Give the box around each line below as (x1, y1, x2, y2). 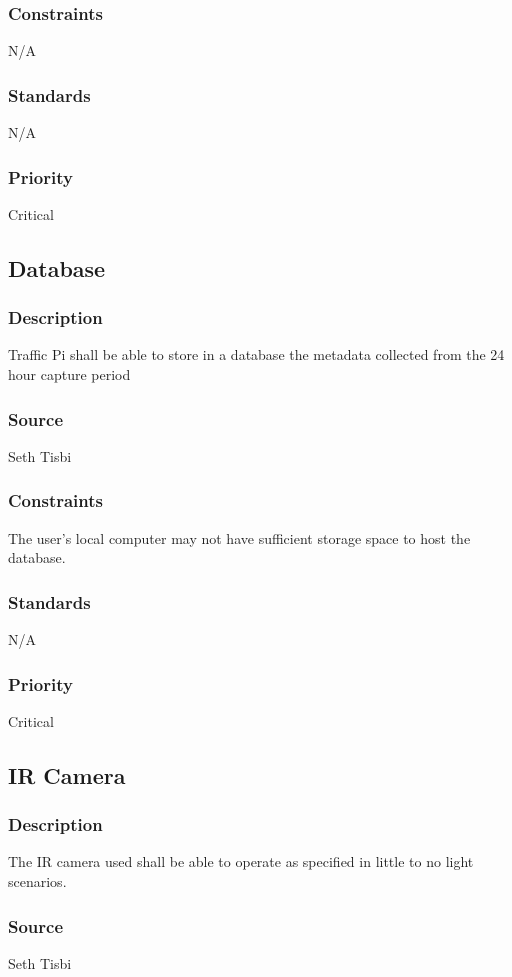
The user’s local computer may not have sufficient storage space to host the (8, 527, 471, 548)
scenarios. (8, 871, 67, 892)
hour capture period (8, 364, 131, 385)
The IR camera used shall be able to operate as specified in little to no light (8, 851, 474, 872)
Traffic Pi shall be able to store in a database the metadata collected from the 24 (8, 344, 505, 365)
